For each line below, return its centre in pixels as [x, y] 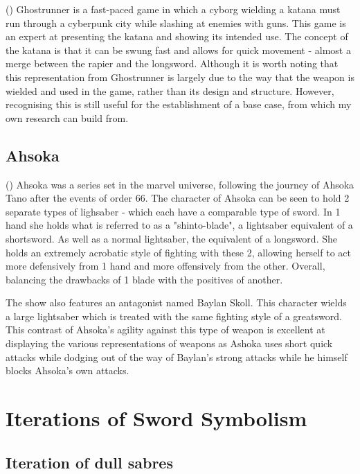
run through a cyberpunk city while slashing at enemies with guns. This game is [176, 23]
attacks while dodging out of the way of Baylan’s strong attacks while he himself [177, 357]
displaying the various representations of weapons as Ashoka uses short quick [169, 343]
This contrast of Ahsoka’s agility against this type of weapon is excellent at [165, 330]
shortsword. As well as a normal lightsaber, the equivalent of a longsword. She [171, 238]
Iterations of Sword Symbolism [156, 418]
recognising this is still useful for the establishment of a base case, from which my [179, 104]
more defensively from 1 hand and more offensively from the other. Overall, [165, 266]
